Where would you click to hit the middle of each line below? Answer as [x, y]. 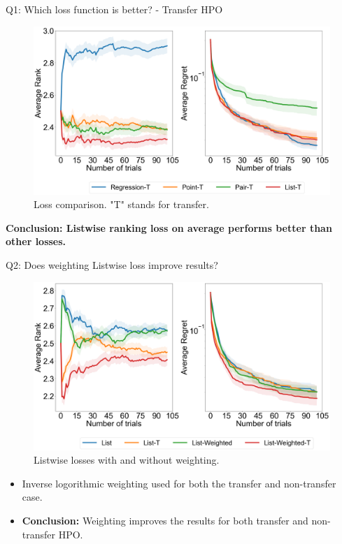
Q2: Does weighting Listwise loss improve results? [112, 264]
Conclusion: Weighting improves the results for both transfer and [165, 520]
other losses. [36, 241]
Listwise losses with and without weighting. [127, 460]
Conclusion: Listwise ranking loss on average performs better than [169, 227]
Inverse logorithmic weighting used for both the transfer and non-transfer [179, 483]
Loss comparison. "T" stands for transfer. [121, 204]
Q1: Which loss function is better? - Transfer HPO [114, 9]
